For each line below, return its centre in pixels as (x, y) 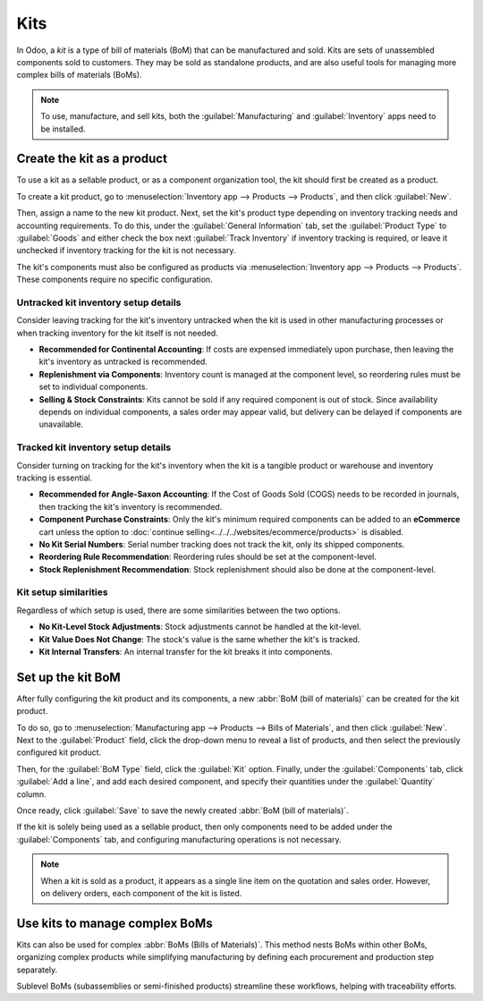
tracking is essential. (55, 478)
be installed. (63, 129)
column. (31, 794)
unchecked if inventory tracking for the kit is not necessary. (126, 250)
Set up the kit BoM (68, 677)
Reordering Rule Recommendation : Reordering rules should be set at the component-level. (208, 557)
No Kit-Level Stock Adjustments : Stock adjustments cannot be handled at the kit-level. (200, 627)
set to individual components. (93, 387)
